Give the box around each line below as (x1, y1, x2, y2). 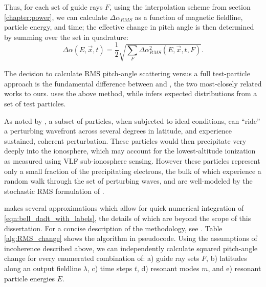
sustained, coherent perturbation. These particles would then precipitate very (4, 135, 247, 146)
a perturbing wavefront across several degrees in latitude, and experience (4, 125, 232, 136)
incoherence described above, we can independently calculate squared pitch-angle (4, 242, 258, 253)
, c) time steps (87, 262, 132, 273)
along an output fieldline (4, 262, 81, 273)
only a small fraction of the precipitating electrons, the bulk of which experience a (4, 165, 261, 176)
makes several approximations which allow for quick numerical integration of (4, 203, 244, 213)
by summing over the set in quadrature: (4, 31, 128, 42)
